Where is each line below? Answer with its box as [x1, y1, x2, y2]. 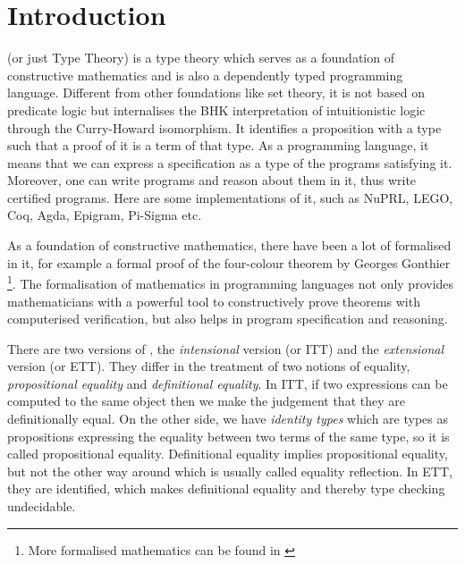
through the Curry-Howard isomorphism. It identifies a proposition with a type [7, 118, 442, 137]
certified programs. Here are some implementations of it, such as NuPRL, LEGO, [7, 188, 453, 206]
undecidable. [7, 497, 76, 516]
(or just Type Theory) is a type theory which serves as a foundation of [7, 48, 394, 67]
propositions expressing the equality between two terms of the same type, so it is [7, 426, 450, 445]
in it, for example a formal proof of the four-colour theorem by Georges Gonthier [7, 253, 451, 272]
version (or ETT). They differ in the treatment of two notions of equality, [7, 357, 410, 375]
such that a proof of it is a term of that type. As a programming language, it [7, 136, 429, 155]
